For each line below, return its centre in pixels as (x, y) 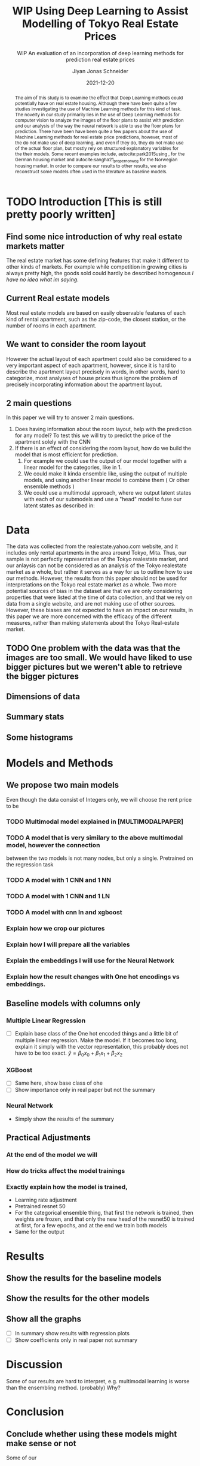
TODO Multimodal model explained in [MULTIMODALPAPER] (95, 821)
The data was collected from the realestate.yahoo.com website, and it (92, 546)
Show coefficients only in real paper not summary (76, 1340)
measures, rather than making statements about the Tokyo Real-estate (93, 623)
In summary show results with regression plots (72, 1333)
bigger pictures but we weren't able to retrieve (94, 667)
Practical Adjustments (48, 1138)
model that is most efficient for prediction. (66, 454)
